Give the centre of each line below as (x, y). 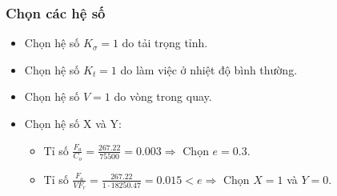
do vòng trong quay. (163, 96)
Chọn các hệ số (56, 12)
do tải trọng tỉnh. (165, 43)
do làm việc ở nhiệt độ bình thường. (209, 69)
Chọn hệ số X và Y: (73, 123)
